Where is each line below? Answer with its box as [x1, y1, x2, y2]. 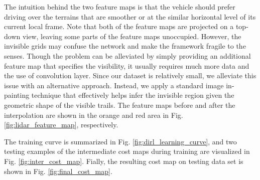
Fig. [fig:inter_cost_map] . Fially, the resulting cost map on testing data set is [4, 155, 243, 166]
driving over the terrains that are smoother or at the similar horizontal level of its [4, 11, 256, 22]
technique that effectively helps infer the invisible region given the [31, 90, 234, 100]
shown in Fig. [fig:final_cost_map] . [4, 165, 112, 176]
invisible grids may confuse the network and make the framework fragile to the [4, 41, 246, 51]
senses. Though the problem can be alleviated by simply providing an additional [4, 50, 251, 61]
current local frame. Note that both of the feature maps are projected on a [4, 21, 234, 32]
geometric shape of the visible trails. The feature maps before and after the [4, 99, 235, 110]
